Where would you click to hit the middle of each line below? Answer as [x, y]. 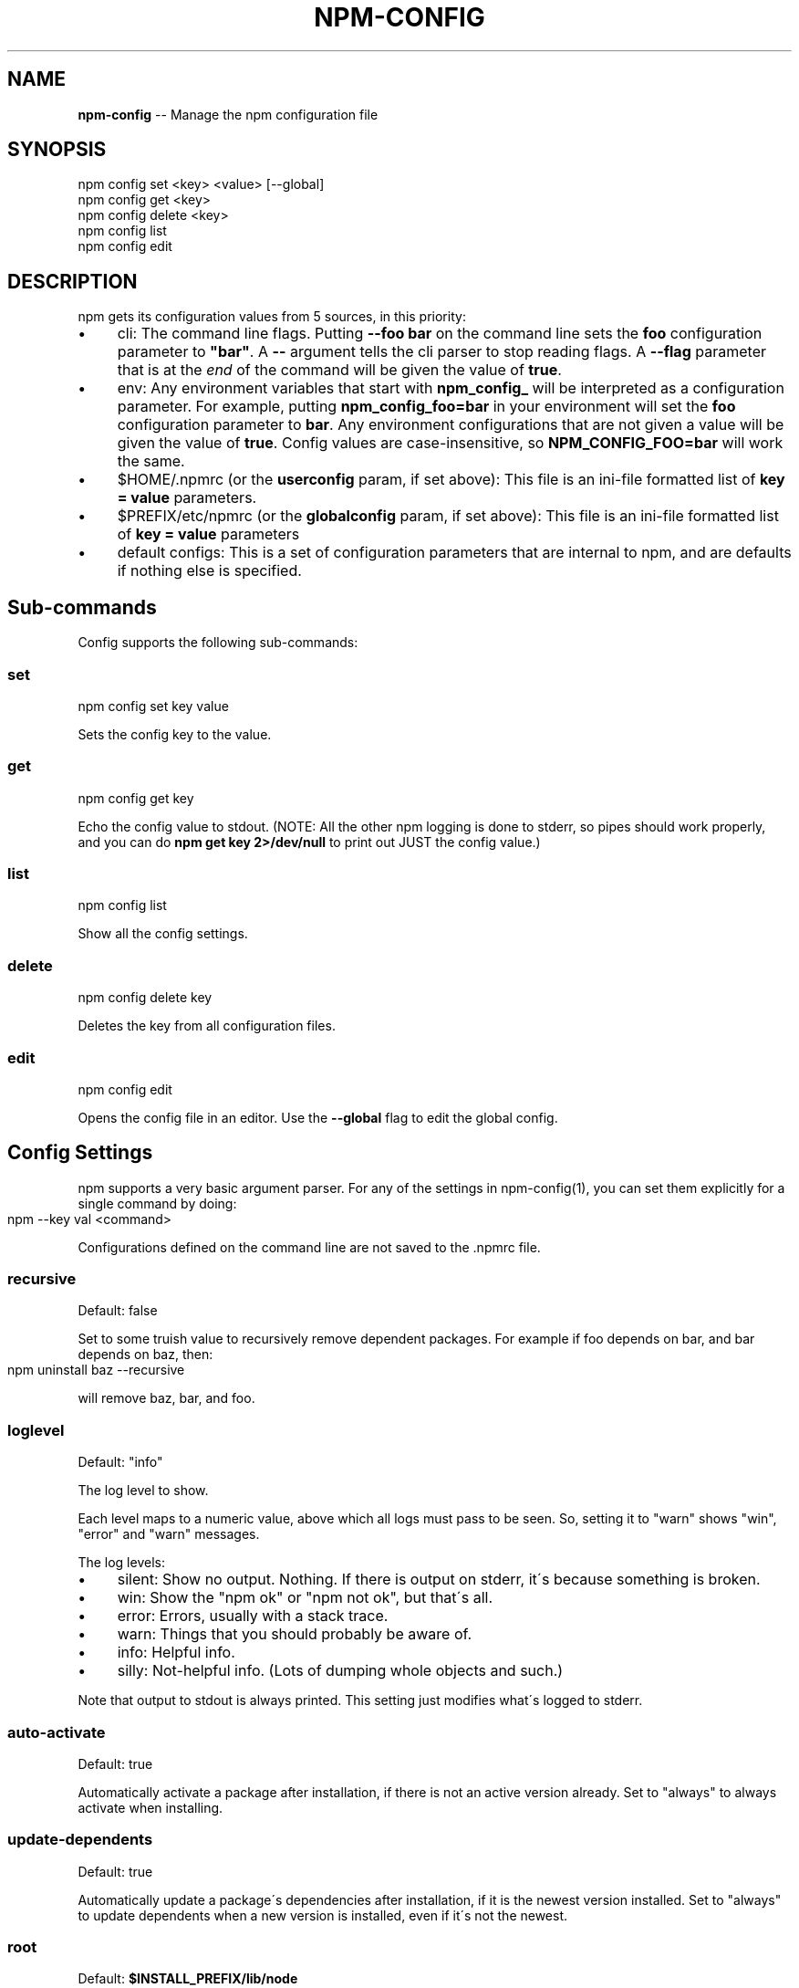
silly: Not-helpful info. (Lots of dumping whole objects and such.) [340, 1671]
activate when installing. [150, 1807]
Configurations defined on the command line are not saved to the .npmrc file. [309, 1247]
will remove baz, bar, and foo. [166, 1398]
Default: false [118, 1311]
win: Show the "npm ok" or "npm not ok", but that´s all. [305, 1598]
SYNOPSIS [57, 150]
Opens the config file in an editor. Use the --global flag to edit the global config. [318, 1117]
